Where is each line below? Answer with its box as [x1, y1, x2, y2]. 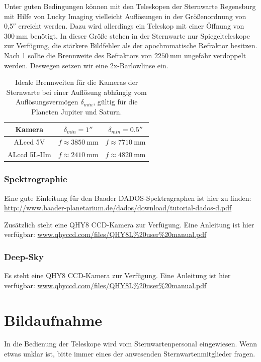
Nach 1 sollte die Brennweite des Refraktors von [4, 50, 152, 60]
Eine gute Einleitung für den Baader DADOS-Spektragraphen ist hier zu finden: [4, 192, 251, 203]
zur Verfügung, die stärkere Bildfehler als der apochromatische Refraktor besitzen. [4, 40, 257, 51]
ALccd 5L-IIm [8, 149, 51, 160]
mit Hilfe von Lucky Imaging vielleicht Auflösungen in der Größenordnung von [4, 11, 246, 21]
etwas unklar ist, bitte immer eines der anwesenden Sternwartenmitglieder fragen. [4, 348, 255, 359]
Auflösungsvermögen [15, 96, 78, 107]
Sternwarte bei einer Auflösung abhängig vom [6, 86, 147, 97]
